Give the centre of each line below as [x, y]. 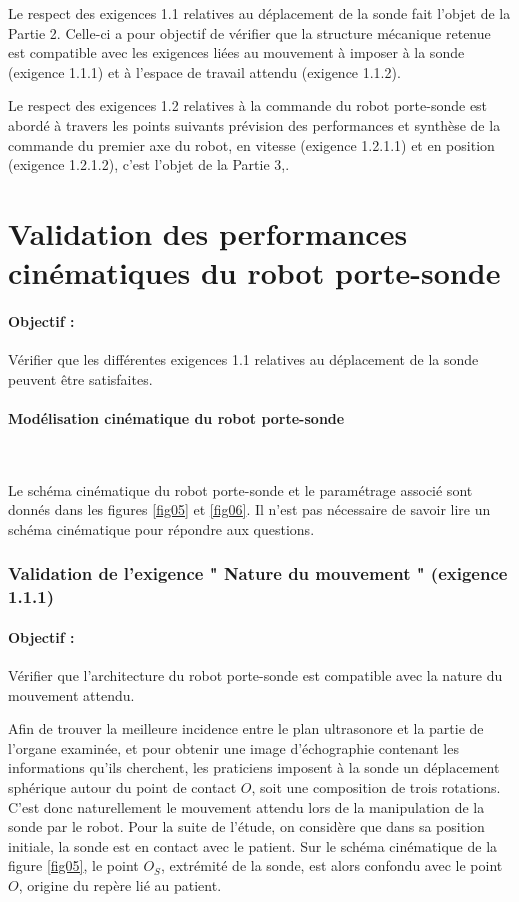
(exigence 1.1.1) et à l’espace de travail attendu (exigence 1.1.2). [204, 71]
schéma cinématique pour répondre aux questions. [161, 528]
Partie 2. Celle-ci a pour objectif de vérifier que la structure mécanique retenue [249, 32]
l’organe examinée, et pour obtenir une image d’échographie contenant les [233, 747]
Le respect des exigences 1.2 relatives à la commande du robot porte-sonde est [248, 105]
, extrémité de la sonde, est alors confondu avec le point [331, 865]
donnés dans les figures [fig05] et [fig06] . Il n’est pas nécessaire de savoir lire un [249, 509]
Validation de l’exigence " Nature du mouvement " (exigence [258, 573]
